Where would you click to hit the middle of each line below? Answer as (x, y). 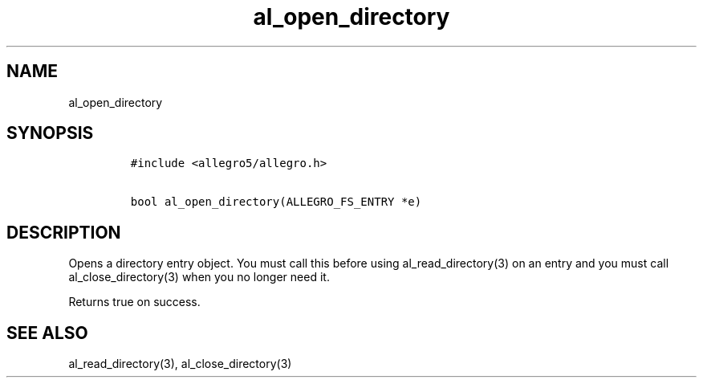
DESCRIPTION (64, 232)
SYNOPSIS (50, 133)
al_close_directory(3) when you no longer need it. (199, 277)
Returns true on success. (134, 302)
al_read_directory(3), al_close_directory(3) (180, 364)
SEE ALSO (47, 333)
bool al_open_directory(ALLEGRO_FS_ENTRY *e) (276, 202)
